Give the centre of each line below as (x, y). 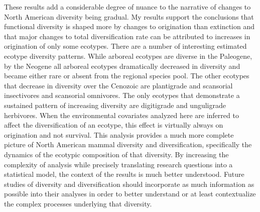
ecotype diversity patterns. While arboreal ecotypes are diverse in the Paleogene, (128, 56)
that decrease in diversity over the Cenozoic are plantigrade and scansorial (118, 85)
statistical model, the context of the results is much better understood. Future (124, 174)
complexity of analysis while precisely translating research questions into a (118, 164)
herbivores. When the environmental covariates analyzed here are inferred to (121, 115)
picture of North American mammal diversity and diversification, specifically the (128, 144)
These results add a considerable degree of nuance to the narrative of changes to (127, 7)
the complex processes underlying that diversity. (78, 203)
